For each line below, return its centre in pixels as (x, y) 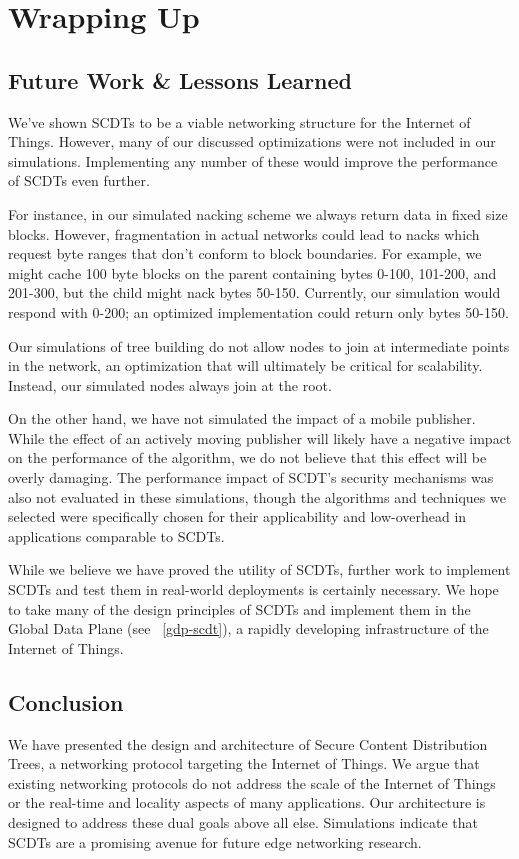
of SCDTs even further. (79, 180)
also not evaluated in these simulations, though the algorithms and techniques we (257, 496)
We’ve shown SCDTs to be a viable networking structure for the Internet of (239, 121)
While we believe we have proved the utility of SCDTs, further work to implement (259, 569)
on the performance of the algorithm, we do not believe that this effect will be (247, 457)
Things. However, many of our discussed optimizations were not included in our (252, 141)
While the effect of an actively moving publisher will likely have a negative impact (260, 437)
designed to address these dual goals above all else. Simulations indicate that (243, 822)
